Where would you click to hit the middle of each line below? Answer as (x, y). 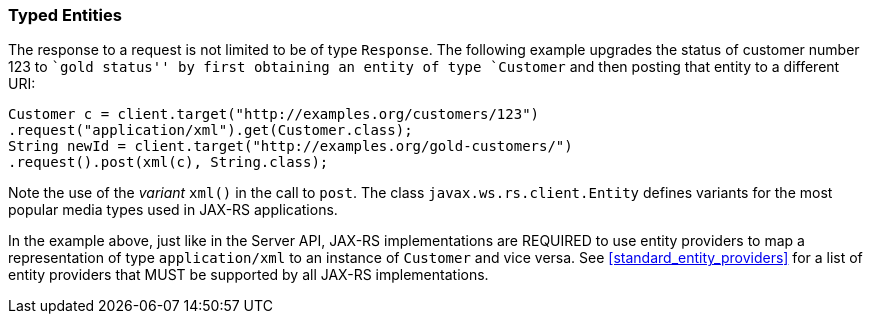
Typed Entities (65, 15)
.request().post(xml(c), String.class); (168, 162)
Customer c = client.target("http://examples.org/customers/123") (274, 114)
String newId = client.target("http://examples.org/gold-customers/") (290, 146)
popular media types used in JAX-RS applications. (173, 210)
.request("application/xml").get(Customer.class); (210, 130)
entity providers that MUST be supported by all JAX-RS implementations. (248, 275)
